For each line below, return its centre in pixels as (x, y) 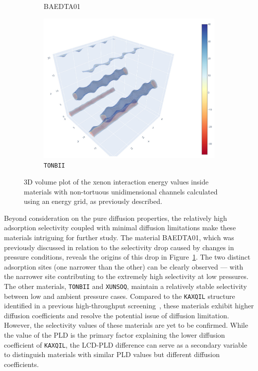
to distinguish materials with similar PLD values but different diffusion (112, 354)
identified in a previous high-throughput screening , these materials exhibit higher (129, 306)
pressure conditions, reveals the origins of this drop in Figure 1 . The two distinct (127, 257)
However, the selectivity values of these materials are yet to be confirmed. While (126, 325)
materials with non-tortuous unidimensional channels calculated (121, 191)
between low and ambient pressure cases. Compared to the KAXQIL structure (120, 296)
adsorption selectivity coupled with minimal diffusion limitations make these (120, 228)
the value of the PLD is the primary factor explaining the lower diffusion (115, 335)
